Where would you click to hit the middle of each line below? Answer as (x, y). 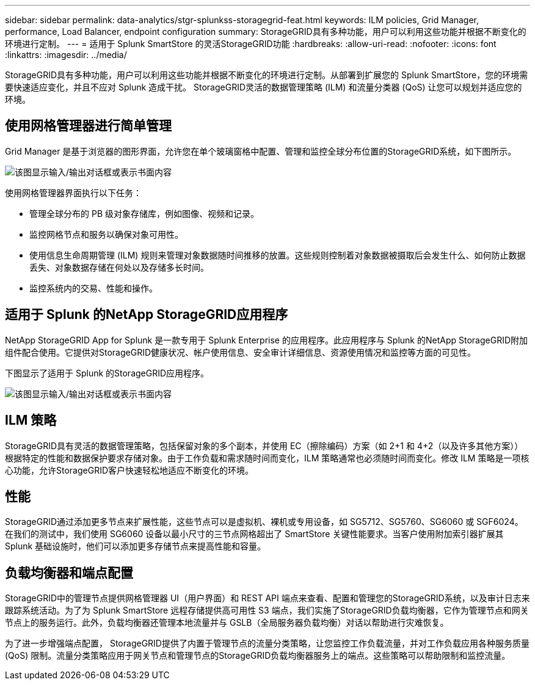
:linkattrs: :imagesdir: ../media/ (66, 55)
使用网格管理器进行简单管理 (88, 126)
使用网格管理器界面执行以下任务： (73, 192)
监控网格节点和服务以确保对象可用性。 (106, 234)
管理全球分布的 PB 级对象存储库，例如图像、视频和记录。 (144, 213)
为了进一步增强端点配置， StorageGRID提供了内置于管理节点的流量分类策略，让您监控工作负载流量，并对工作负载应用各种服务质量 (267, 643)
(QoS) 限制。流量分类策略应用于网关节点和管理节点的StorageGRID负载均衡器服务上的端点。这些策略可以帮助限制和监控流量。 (258, 656)
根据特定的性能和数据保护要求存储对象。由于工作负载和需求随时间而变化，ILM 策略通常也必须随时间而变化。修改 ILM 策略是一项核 (267, 458)
